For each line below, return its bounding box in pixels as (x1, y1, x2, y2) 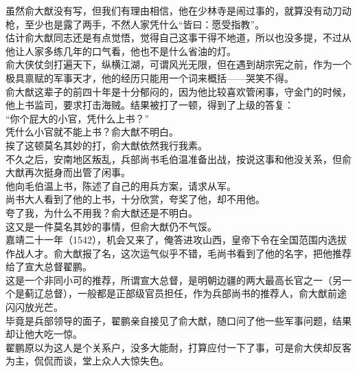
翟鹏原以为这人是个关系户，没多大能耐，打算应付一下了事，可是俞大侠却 (5, 340, 332, 354)
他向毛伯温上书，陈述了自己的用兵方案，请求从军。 (5, 178, 236, 193)
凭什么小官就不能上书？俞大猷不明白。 (5, 124, 178, 139)
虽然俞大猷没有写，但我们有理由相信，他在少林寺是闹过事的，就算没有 (5, 3, 323, 17)
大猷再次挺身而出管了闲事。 (5, 165, 130, 179)
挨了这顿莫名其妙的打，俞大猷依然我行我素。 (5, 138, 207, 152)
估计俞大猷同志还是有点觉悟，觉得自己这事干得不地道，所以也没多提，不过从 (5, 30, 352, 45)
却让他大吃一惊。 (5, 327, 82, 341)
